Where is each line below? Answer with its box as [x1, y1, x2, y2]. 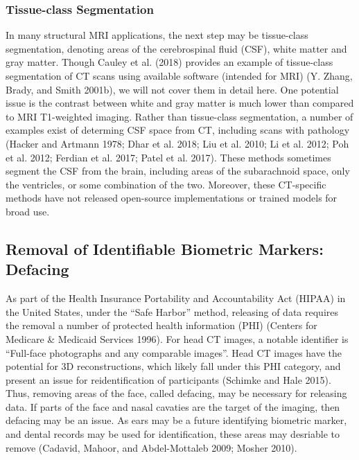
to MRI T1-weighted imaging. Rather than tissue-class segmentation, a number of [6, 109, 353, 123]
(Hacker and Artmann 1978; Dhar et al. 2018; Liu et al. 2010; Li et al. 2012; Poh [6, 136, 349, 150]
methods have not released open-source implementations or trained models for [6, 191, 338, 205]
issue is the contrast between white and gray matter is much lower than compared [6, 96, 354, 110]
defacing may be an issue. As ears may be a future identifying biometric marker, [6, 413, 347, 427]
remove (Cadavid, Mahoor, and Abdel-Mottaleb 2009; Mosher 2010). [6, 440, 297, 454]
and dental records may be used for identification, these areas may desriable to [6, 427, 340, 441]
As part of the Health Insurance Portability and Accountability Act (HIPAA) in [6, 291, 346, 306]
